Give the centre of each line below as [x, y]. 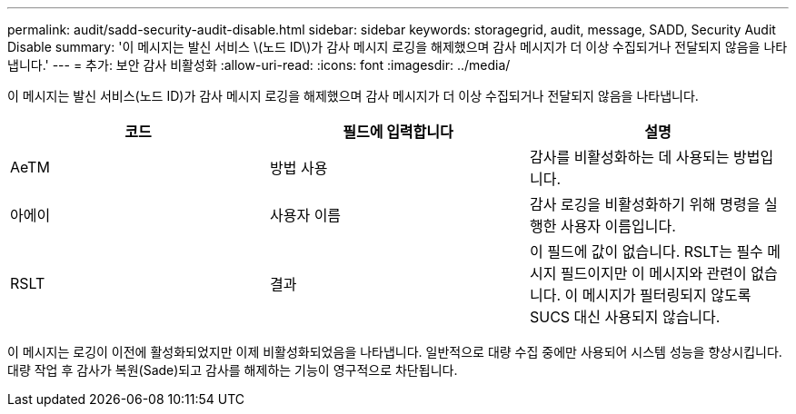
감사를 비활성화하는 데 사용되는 [629, 157]
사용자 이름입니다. [618, 226]
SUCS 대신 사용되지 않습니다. [625, 317]
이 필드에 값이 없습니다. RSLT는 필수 [646, 251]
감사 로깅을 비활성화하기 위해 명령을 [645, 204]
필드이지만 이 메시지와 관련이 [653, 273]
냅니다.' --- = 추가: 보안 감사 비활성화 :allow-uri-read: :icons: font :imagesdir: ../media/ [259, 65]
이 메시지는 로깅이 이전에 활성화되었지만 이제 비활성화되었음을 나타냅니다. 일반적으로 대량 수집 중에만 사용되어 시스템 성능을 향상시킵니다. [395, 352]
